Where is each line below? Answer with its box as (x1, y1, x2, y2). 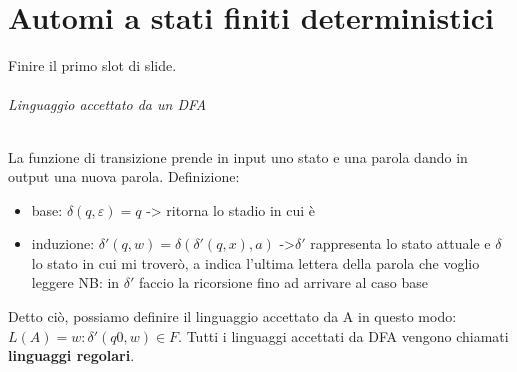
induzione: (31, 233, 95, 254)
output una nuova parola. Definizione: (8, 166, 240, 187)
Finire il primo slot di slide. (8, 55, 177, 76)
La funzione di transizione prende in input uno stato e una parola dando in (8, 146, 468, 167)
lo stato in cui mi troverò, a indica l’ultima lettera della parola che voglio (31, 252, 480, 273)
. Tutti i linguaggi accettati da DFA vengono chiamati (178, 325, 509, 346)
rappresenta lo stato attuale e (310, 233, 491, 254)
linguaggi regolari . (8, 345, 135, 366)
